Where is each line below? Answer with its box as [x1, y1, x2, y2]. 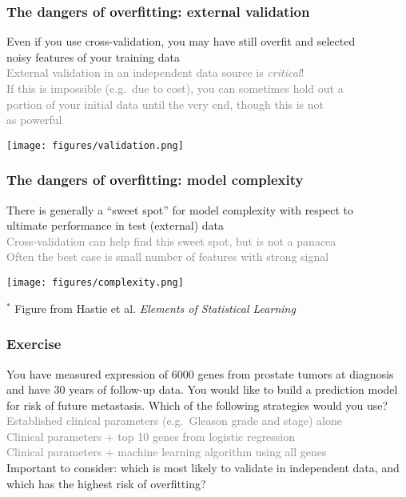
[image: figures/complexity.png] [6, 277, 184, 289]
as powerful [6, 111, 62, 128]
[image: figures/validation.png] [6, 139, 184, 151]
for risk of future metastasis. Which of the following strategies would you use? [6, 396, 388, 413]
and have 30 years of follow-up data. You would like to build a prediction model [6, 381, 398, 398]
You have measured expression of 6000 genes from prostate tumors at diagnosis [6, 365, 394, 382]
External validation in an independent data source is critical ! [6, 64, 304, 81]
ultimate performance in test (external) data [6, 217, 225, 234]
